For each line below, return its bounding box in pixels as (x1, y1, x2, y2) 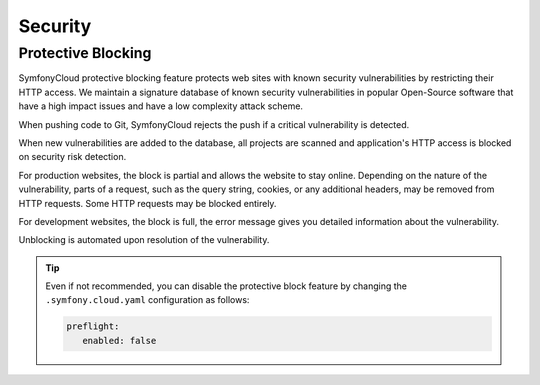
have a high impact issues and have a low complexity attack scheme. (18, 100, 304, 112)
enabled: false (81, 335, 157, 346)
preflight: (66, 321, 120, 332)
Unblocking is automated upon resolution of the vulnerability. (18, 234, 270, 246)
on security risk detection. (18, 151, 127, 163)
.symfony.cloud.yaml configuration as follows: (45, 294, 250, 306)
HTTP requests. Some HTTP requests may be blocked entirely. (18, 197, 277, 209)
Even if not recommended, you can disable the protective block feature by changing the (45, 280, 408, 292)
